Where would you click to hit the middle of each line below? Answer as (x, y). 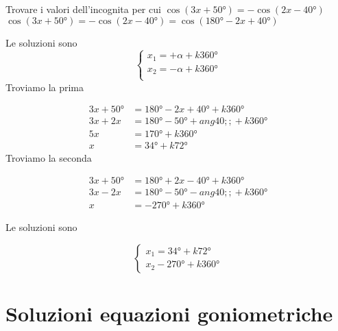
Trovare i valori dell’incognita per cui (83, 9)
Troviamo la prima (45, 87)
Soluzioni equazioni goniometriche (169, 313)
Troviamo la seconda (49, 158)
